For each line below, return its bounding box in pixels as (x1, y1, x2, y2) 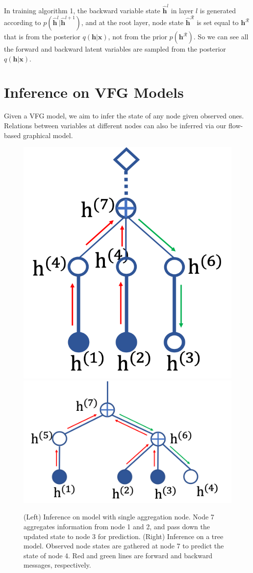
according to (4, 17, 41, 28)
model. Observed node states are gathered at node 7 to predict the (24, 541, 224, 551)
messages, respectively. (24, 560, 91, 570)
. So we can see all (193, 31, 249, 42)
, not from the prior (108, 31, 167, 42)
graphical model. (23, 130, 73, 140)
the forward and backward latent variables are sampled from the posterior (4, 44, 226, 54)
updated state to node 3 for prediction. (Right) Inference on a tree (24, 531, 224, 541)
